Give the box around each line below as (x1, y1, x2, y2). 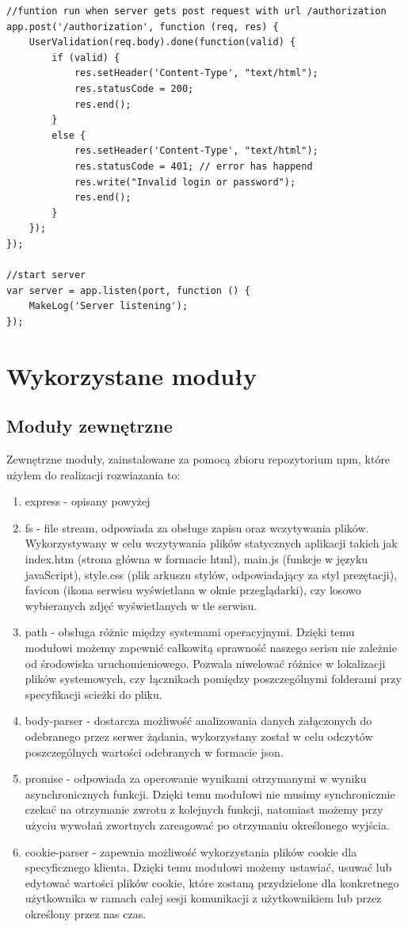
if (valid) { (51, 51, 120, 63)
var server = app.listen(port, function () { (6, 284, 250, 296)
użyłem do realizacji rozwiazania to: (6, 466, 181, 483)
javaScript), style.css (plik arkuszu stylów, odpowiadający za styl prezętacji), (25, 566, 397, 582)
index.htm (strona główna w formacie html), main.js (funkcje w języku (25, 551, 368, 567)
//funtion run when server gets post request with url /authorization (6, 6, 387, 17)
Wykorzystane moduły (6, 359, 257, 391)
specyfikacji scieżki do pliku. (25, 685, 162, 702)
